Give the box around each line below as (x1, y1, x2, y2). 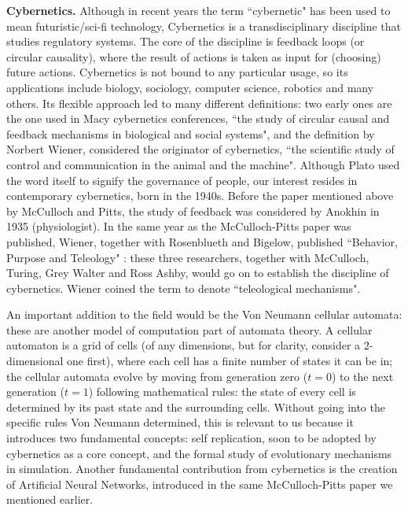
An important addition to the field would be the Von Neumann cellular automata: (6, 306, 402, 323)
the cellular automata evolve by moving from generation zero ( (6, 368, 308, 384)
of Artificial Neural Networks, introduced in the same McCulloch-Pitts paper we (6, 475, 393, 492)
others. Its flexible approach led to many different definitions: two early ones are (6, 94, 392, 111)
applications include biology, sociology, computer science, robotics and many (6, 79, 374, 95)
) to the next (331, 368, 394, 384)
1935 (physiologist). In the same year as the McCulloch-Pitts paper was (6, 218, 351, 235)
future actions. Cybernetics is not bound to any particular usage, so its (6, 64, 348, 80)
